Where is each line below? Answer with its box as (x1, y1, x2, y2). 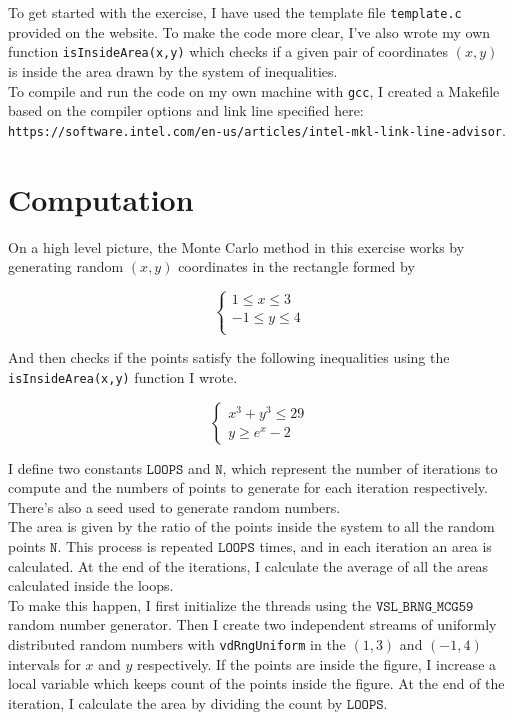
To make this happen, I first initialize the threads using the (8, 594, 372, 615)
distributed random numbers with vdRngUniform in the (8, 633, 346, 654)
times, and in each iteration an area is (259, 535, 492, 556)
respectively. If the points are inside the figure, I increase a (137, 653, 497, 674)
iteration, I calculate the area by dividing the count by (8, 692, 343, 713)
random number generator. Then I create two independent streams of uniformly (8, 614, 497, 635)
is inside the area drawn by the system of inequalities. (8, 60, 338, 81)
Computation (8, 178, 194, 219)
